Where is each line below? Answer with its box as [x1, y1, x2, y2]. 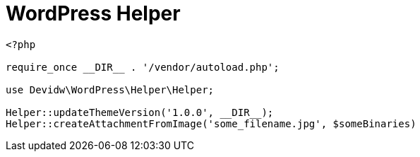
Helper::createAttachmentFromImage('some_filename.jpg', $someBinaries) [6, 117, 416, 129]
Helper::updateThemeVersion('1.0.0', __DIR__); [6, 106, 274, 118]
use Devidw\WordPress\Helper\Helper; [6, 83, 215, 95]
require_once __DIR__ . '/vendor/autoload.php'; [6, 61, 280, 73]
